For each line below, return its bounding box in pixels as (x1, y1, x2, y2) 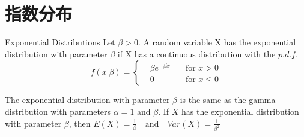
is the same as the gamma (180, 93, 276, 106)
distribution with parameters (5, 105, 111, 117)
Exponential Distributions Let (5, 36, 115, 48)
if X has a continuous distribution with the (117, 47, 276, 60)
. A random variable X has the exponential (138, 36, 296, 48)
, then (68, 117, 91, 129)
